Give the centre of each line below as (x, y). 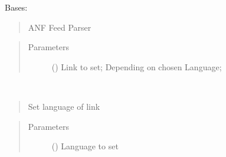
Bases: (16, 7)
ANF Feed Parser (60, 27)
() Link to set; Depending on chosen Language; (137, 66)
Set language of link (64, 106)
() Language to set (85, 146)
